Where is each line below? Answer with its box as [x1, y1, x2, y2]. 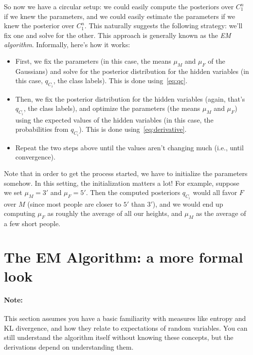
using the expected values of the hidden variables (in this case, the [15, 114, 214, 124]
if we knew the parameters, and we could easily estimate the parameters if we [4, 11, 235, 21]
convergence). [15, 152, 55, 162]
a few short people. [4, 218, 61, 229]
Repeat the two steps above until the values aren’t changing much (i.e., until [15, 142, 244, 152]
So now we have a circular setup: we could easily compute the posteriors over [4, 1, 234, 11]
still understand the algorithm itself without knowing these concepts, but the [4, 332, 234, 342]
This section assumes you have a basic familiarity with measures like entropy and [4, 313, 246, 323]
